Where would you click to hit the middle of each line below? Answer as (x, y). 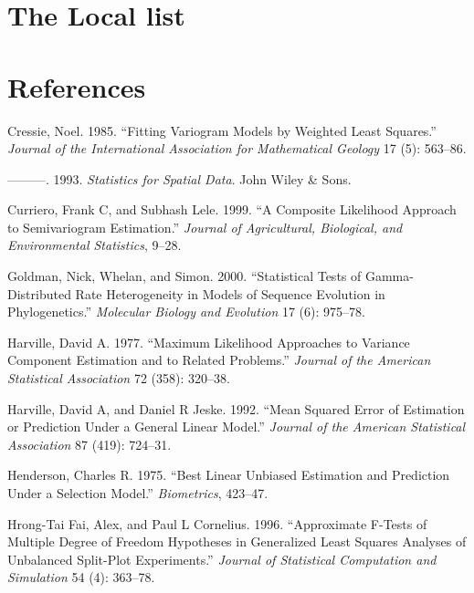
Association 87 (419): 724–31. (90, 444)
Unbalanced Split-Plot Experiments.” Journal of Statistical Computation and (222, 559)
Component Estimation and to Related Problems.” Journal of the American (219, 360)
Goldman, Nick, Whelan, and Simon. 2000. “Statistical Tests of (184, 276)
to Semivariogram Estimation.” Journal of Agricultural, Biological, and (205, 227)
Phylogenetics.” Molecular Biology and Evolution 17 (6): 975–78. (186, 312)
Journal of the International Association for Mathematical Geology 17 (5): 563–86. (237, 148)
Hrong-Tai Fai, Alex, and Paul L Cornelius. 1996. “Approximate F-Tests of (217, 523)
